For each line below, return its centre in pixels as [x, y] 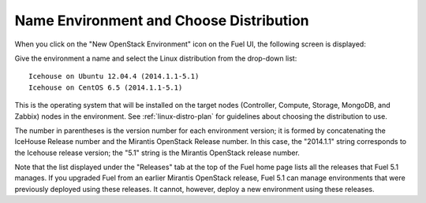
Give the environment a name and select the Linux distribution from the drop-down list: [156, 58]
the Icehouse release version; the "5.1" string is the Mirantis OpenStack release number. [157, 153]
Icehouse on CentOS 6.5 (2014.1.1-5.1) [106, 87]
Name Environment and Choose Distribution [162, 20]
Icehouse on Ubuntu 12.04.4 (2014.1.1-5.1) [114, 76]
